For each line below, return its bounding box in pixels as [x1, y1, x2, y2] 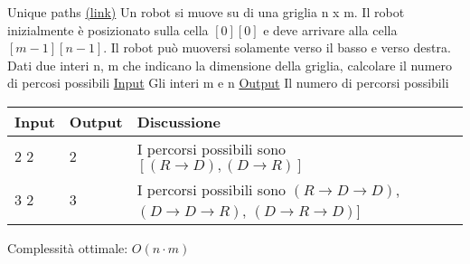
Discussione [136, 110, 221, 132]
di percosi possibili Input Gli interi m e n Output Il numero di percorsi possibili [7, 73, 449, 92]
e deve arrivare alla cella [263, 20, 398, 39]
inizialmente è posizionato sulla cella [7, 20, 209, 39]
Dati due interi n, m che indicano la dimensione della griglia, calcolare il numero [7, 55, 452, 74]
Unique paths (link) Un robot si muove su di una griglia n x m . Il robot [7, 3, 405, 21]
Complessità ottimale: [7, 238, 128, 257]
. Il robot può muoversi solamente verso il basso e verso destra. [103, 38, 451, 57]
